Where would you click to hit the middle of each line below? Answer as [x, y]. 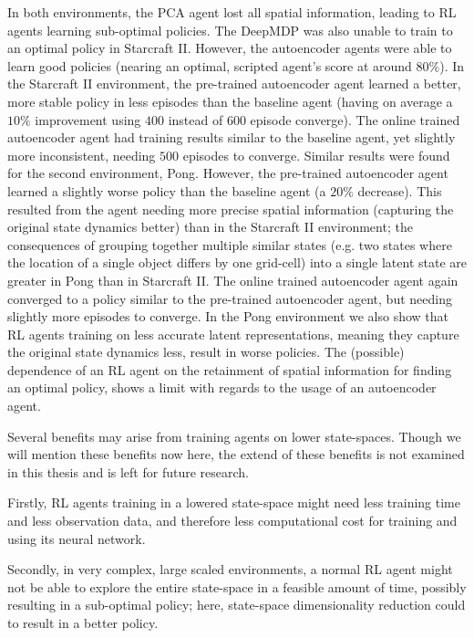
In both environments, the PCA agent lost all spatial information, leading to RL [232, 12]
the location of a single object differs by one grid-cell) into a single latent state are [237, 262]
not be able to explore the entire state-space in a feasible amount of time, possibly [237, 586]
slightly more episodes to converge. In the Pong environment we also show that [228, 316]
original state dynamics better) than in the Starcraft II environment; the [210, 227]
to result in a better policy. [83, 622]
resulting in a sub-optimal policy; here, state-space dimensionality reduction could [237, 605]
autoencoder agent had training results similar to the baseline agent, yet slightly [232, 137]
